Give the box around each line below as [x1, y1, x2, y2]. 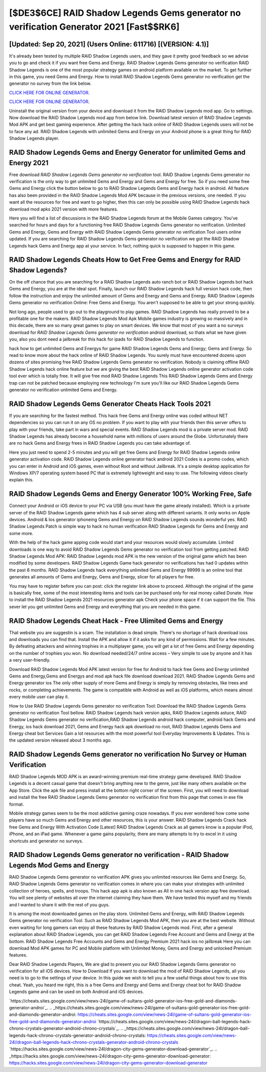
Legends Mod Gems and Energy [9, 861, 109, 869]
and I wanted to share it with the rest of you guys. [9, 901, 110, 907]
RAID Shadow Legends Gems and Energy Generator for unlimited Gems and [9, 148, 246, 156]
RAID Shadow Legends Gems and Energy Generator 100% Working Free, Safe [9, 490, 252, 498]
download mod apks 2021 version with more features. [9, 206, 118, 212]
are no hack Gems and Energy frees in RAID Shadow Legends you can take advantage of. [9, 440, 191, 446]
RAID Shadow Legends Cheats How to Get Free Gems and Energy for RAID [9, 255, 241, 264]
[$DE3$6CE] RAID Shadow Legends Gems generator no [9, 7, 241, 18]
